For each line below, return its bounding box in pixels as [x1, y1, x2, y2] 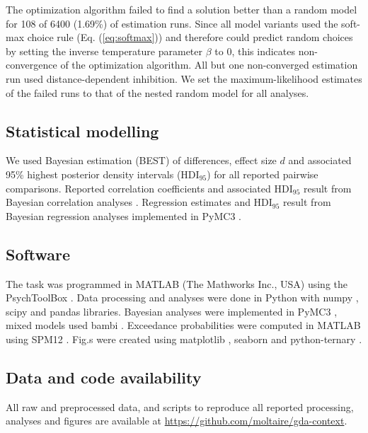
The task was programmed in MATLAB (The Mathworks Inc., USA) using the [6, 276, 348, 291]
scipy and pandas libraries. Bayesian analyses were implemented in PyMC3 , [6, 304, 338, 318]
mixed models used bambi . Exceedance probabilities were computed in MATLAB [6, 318, 361, 333]
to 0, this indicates [214, 43, 295, 58]
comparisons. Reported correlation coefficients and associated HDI [6, 180, 293, 195]
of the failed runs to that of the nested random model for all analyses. [6, 85, 309, 100]
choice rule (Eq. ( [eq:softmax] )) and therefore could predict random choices [27, 30, 353, 45]
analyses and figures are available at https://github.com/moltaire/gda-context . [6, 413, 347, 428]
